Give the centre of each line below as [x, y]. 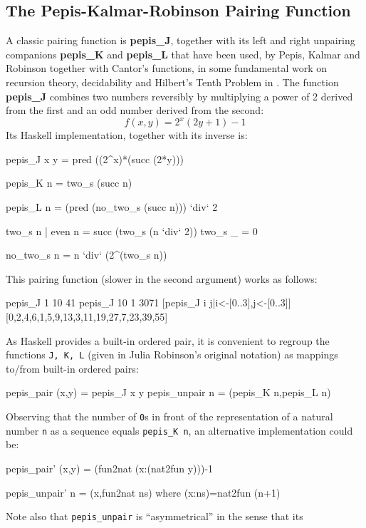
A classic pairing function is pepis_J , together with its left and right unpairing [181, 40]
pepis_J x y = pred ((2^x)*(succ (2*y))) [95, 159]
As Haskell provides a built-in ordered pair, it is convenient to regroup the [168, 340]
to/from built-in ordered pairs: [72, 368]
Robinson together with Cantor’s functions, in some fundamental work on [166, 68]
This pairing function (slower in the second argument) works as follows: [162, 278]
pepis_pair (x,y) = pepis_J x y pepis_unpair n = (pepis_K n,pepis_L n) [168, 392]
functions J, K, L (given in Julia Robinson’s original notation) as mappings [172, 354]
